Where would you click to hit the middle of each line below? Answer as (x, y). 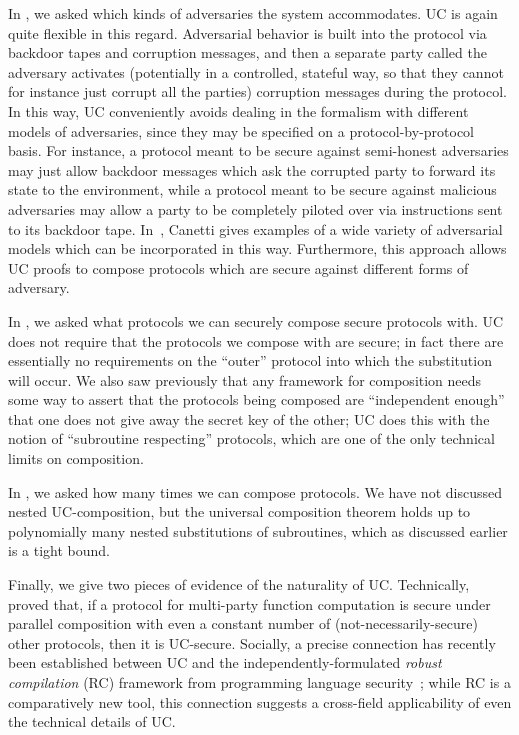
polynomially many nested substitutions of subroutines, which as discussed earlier (258, 530)
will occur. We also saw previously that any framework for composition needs (245, 379)
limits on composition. (76, 458)
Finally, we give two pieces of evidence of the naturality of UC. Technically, (239, 584)
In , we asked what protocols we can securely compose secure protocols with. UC (256, 320)
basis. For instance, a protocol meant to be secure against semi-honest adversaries (258, 150)
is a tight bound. (59, 550)
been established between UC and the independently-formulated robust (225, 662)
